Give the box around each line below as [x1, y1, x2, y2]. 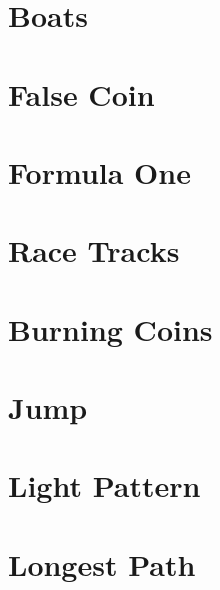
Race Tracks [8, 230, 180, 271]
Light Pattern [8, 465, 201, 506]
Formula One [8, 151, 191, 192]
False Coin [8, 73, 155, 114]
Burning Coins [8, 308, 213, 349]
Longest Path [8, 543, 196, 584]
